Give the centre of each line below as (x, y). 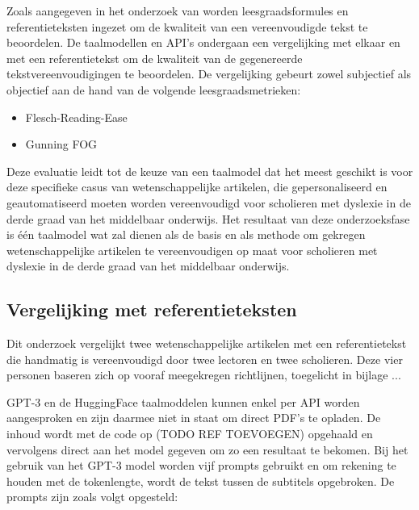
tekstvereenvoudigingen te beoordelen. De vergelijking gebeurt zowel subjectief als (209, 74)
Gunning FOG (61, 144)
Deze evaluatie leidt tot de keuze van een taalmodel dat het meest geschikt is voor (210, 171)
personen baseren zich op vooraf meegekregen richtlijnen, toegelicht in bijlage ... (204, 375)
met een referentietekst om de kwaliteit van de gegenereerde (155, 58)
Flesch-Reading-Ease (76, 117)
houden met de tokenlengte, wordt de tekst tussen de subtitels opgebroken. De (201, 481)
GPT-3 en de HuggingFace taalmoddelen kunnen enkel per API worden (183, 401)
